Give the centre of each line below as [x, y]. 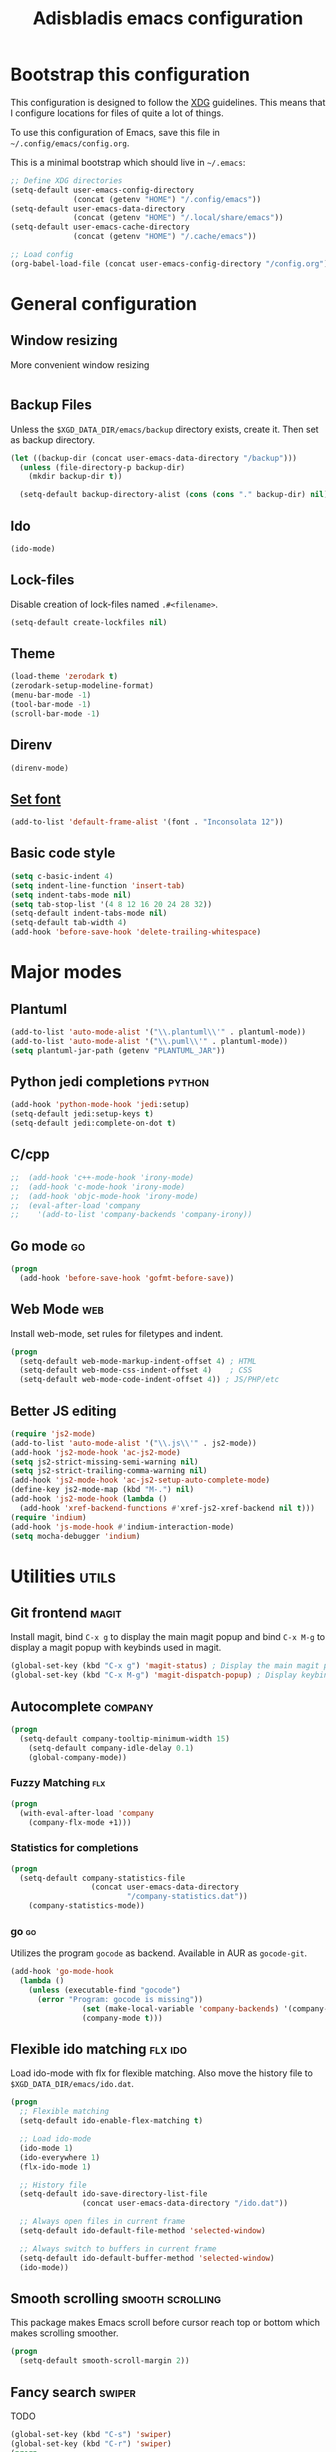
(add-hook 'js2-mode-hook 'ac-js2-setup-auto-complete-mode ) [140, 1480]
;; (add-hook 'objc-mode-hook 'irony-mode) [104, 1196]
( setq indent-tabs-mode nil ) [71, 895]
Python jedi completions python [110, 1082]
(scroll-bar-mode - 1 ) [55, 713]
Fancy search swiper [73, 2392]
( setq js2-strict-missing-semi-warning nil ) [104, 1462]
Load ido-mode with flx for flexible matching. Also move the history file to [161, 2073]
